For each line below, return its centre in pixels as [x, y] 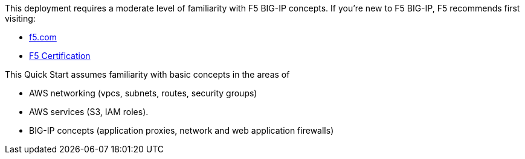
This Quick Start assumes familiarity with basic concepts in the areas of [147, 74]
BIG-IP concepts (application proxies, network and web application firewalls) [182, 130]
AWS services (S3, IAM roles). [89, 112]
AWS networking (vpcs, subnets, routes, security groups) [143, 93]
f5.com [43, 37]
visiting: [20, 18]
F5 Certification [60, 56]
